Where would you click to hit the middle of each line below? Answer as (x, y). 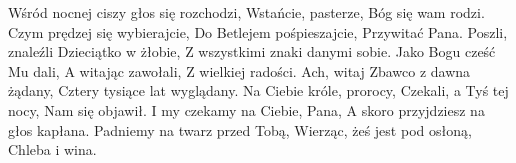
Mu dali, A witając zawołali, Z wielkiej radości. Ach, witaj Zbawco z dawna (239, 70)
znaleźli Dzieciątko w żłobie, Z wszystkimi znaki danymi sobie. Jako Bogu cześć (252, 51)
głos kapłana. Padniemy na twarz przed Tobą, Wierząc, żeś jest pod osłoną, (240, 129)
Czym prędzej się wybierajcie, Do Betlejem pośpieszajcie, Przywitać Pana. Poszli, (258, 31)
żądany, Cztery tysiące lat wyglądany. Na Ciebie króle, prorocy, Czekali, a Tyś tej (258, 90)
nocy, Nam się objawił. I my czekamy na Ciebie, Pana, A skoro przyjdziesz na (246, 109)
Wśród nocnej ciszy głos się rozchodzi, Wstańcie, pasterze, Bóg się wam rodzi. (246, 12)
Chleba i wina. (52, 149)
